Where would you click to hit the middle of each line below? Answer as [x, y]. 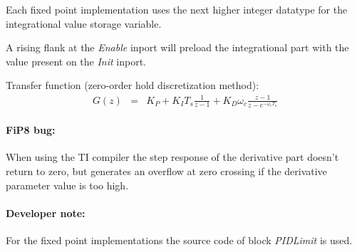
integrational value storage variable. [84, 23]
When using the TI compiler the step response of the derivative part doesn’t [172, 157]
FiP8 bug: [31, 130]
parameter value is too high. [67, 185]
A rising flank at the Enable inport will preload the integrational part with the [177, 47]
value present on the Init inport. [76, 61]
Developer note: [46, 212]
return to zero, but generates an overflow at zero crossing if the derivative [166, 171]
